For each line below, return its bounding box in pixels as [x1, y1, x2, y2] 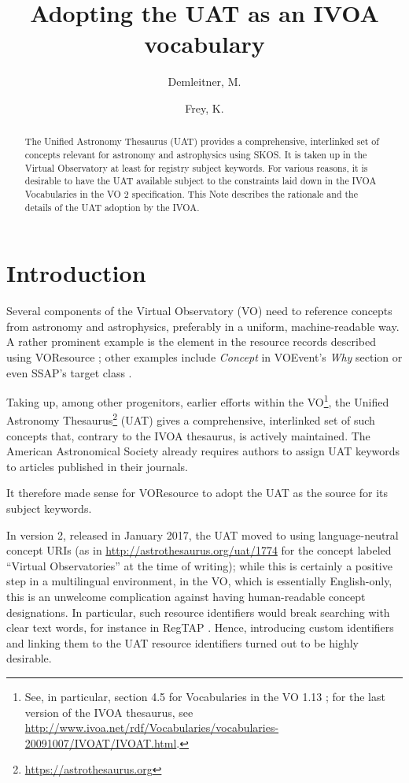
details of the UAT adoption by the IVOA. [24, 200, 200, 213]
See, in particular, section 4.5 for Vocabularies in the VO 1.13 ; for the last [24, 688, 385, 704]
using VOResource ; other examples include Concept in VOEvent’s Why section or [6, 348, 403, 365]
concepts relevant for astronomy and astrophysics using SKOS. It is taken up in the [24, 147, 367, 161]
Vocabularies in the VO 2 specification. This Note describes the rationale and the [24, 187, 358, 200]
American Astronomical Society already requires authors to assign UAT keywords [6, 443, 400, 459]
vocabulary [144, 28, 265, 60]
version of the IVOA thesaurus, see [24, 703, 193, 720]
